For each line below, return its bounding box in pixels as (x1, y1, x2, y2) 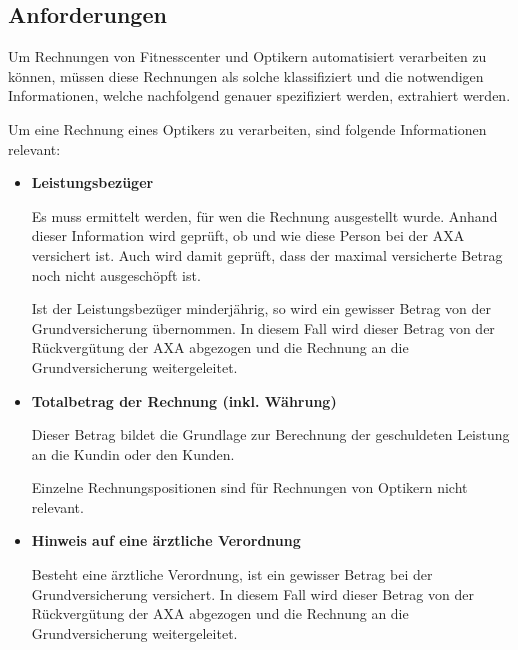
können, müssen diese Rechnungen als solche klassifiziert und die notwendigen (8, 65, 484, 86)
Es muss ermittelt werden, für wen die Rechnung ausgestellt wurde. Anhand (31, 205, 498, 226)
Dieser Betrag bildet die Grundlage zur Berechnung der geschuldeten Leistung (31, 424, 510, 445)
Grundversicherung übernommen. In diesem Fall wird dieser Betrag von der (31, 317, 495, 338)
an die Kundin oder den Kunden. (31, 443, 235, 464)
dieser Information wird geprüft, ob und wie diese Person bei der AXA (31, 225, 465, 246)
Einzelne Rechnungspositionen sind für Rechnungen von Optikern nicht (31, 477, 468, 498)
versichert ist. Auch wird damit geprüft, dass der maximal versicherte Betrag (31, 244, 503, 265)
